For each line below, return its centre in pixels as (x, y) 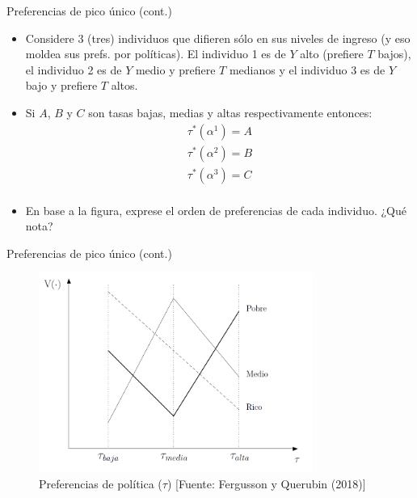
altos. (124, 85)
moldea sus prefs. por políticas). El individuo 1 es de (156, 54)
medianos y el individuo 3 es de (307, 69)
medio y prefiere (175, 69)
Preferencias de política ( (101, 483)
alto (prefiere (332, 54)
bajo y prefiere (61, 85)
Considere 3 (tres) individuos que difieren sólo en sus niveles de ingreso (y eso (218, 38)
